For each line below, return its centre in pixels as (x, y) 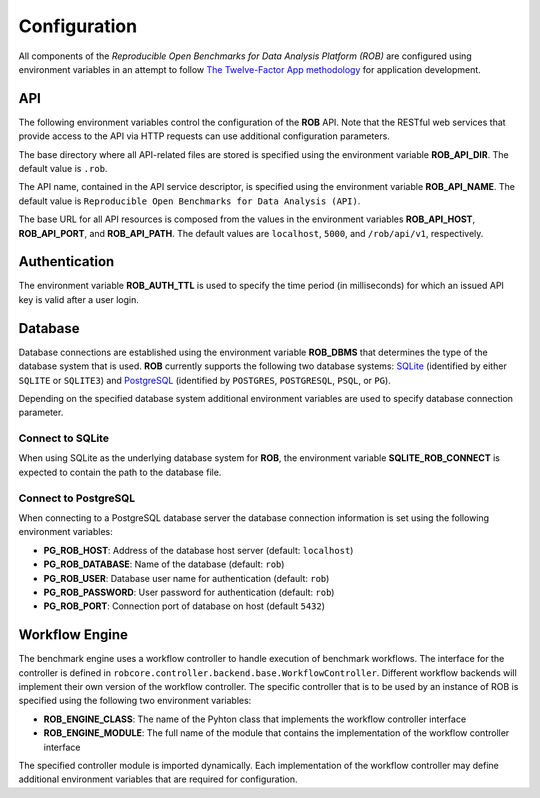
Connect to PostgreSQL (76, 498)
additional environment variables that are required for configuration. (158, 779)
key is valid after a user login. (79, 299)
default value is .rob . (63, 169)
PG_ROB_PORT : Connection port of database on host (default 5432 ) (184, 606)
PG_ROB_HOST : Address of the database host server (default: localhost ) (198, 550)
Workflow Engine (73, 635)
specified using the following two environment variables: (135, 701)
